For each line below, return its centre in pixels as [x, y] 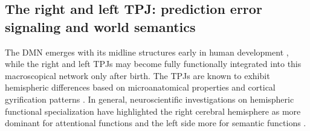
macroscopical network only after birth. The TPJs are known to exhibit [137, 75]
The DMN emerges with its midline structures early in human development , [147, 52]
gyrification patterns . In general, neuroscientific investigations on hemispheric [150, 99]
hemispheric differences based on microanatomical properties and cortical [140, 87]
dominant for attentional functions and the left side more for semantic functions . [156, 123]
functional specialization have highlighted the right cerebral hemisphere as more [153, 111]
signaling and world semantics [100, 26]
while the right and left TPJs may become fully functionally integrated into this [153, 64]
